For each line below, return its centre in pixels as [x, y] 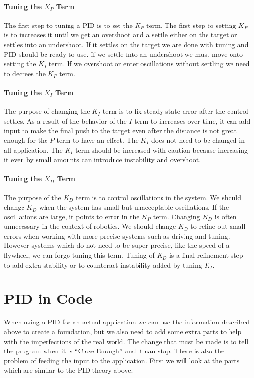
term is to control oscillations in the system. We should [158, 197]
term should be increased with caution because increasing [162, 149]
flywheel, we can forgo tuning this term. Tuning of [79, 255]
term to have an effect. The [97, 140]
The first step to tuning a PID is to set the [68, 25]
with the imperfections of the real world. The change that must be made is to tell [126, 341]
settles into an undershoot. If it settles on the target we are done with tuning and [126, 44]
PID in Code [48, 298]
